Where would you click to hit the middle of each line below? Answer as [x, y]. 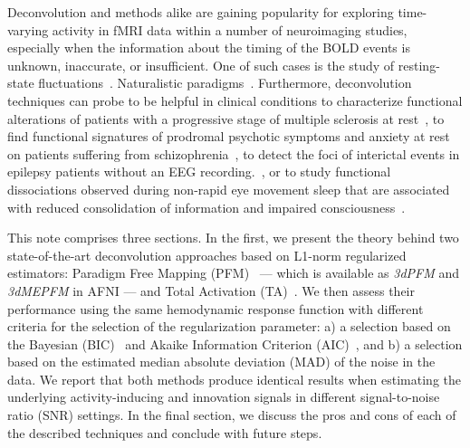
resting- [419, 65]
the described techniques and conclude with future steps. [165, 432]
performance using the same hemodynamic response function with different [216, 308]
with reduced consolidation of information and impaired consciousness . [206, 207]
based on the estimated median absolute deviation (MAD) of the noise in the [221, 362]
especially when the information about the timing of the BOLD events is [209, 48]
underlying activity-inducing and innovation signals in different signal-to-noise [224, 397]
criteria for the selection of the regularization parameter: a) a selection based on [229, 326]
